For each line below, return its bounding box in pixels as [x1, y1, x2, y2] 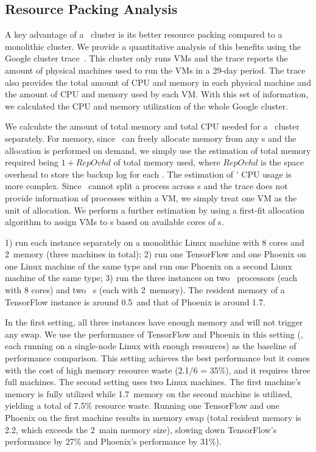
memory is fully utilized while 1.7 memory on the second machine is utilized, [5, 387, 293, 400]
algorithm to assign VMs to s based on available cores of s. [5, 215, 224, 228]
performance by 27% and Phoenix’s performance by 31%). [5, 435, 222, 448]
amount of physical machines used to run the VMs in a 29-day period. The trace [5, 63, 306, 76]
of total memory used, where [113, 156, 220, 169]
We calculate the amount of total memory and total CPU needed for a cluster [5, 120, 300, 133]
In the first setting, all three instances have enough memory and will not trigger [5, 316, 303, 329]
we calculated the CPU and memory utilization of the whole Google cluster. [5, 99, 289, 112]
